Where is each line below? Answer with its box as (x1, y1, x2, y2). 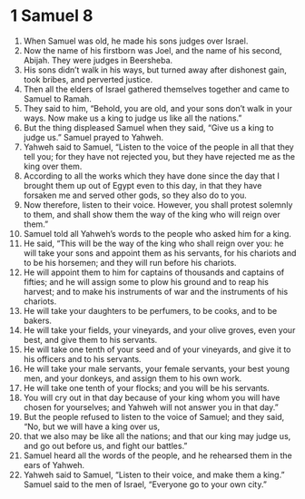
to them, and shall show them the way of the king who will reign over (23, 209, 280, 220)
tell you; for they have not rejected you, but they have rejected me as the (23, 151, 296, 161)
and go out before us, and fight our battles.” (23, 440, 188, 451)
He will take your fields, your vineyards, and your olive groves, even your (23, 324, 296, 336)
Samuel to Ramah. (23, 93, 92, 104)
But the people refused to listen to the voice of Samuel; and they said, (23, 411, 285, 422)
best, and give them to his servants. (23, 334, 158, 345)
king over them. (23, 161, 83, 171)
